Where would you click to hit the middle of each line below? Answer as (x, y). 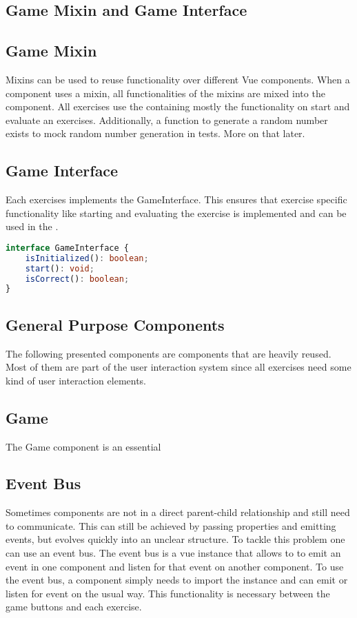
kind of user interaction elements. (76, 380)
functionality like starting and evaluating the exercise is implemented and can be (176, 213)
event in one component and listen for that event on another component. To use (175, 566)
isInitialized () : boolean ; (87, 258)
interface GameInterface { (67, 248)
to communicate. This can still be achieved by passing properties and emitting (171, 525)
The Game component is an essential (83, 446)
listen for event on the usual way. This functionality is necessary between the (168, 593)
